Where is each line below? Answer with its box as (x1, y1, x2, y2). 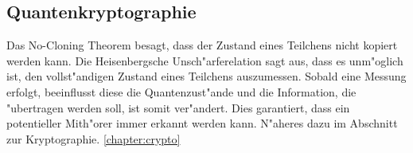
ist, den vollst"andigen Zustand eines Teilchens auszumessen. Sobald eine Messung (6, 68, 407, 84)
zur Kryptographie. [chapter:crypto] (6, 130, 181, 147)
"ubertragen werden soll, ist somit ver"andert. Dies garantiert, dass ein (6, 99, 350, 116)
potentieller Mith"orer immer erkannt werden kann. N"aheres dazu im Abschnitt (6, 115, 398, 131)
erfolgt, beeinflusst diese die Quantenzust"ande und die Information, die (6, 83, 357, 100)
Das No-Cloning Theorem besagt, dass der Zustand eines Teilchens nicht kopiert (6, 37, 398, 53)
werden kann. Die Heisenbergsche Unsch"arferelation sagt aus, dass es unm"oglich (6, 52, 403, 69)
